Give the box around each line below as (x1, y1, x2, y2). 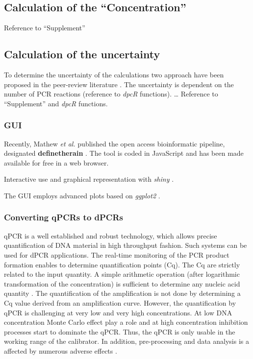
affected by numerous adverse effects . (4, 345, 117, 356)
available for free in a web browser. (4, 157, 109, 168)
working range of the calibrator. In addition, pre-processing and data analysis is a (4, 336, 249, 346)
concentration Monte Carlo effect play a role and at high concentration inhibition (4, 317, 248, 327)
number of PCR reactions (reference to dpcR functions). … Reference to (4, 89, 218, 99)
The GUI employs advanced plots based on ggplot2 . (4, 190, 160, 200)
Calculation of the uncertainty (4, 47, 160, 62)
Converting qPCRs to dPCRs (4, 211, 124, 223)
